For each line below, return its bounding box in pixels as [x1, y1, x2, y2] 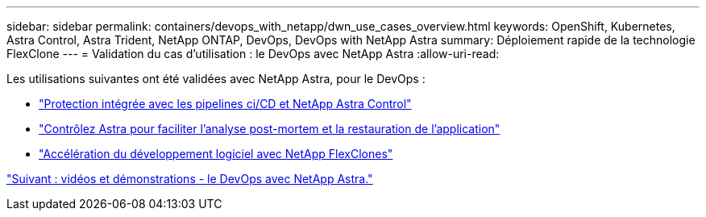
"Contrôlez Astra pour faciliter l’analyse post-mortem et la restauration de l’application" [39, 122, 500, 136]
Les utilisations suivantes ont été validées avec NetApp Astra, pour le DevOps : [6, 72, 426, 86]
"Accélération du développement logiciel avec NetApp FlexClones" [39, 147, 393, 161]
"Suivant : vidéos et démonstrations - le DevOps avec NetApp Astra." [6, 172, 373, 186]
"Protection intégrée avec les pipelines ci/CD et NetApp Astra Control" [39, 97, 412, 111]
